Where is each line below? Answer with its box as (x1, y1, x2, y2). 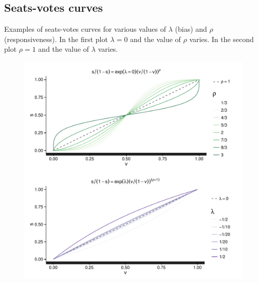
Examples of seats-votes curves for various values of (4, 24, 167, 34)
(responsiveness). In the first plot (4, 33, 108, 44)
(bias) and (175, 24, 207, 34)
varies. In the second (189, 33, 254, 44)
